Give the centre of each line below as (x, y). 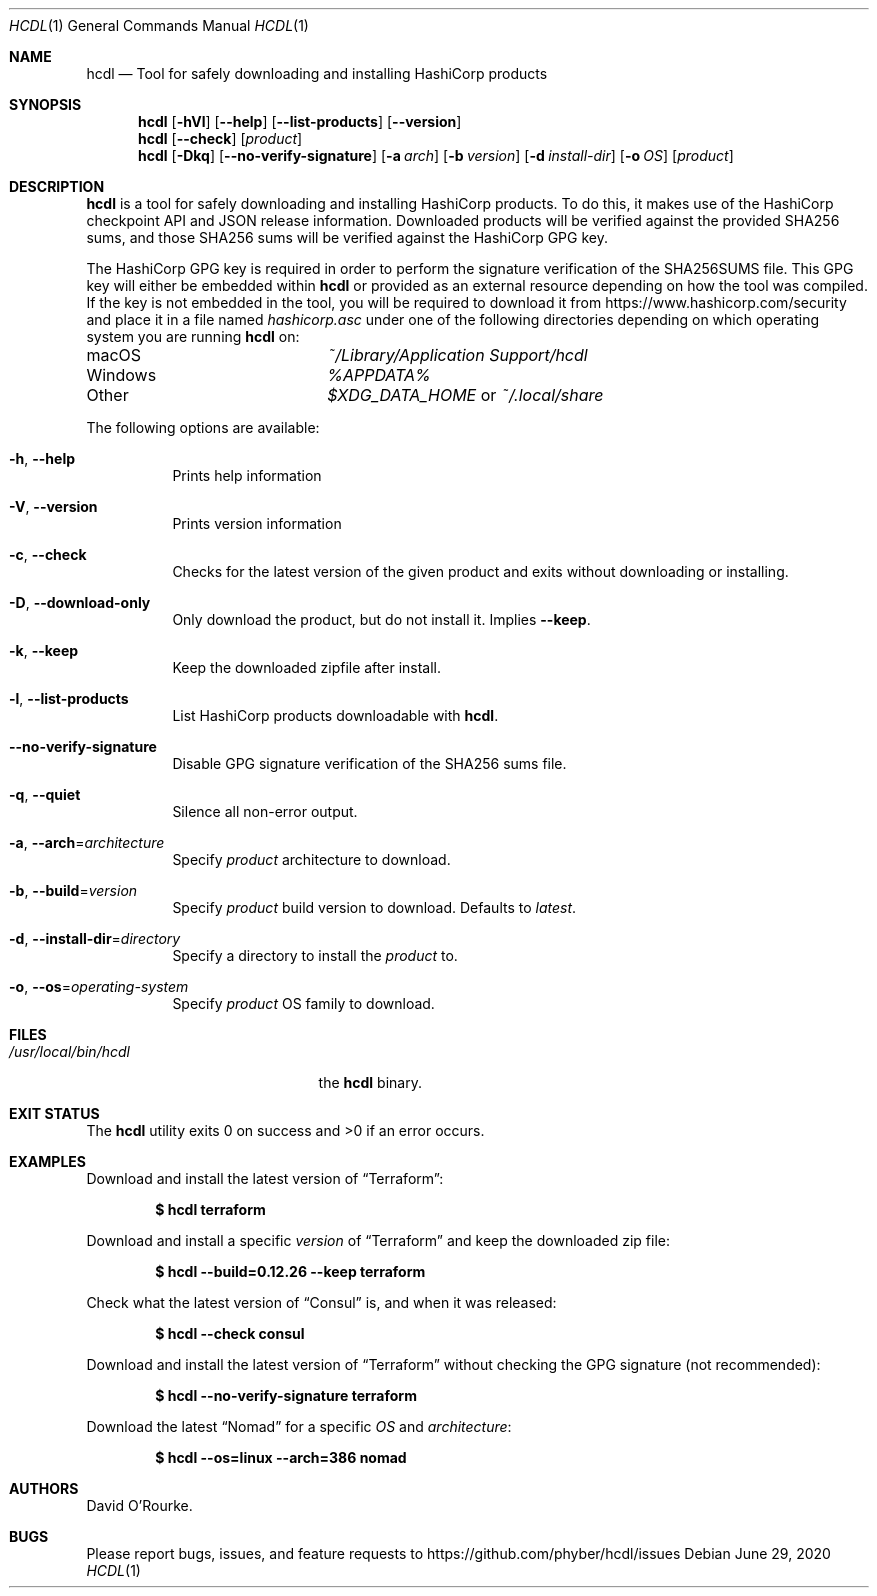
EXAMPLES (47, 1161)
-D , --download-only (80, 602)
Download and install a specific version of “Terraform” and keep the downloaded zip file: (378, 1240)
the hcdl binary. (370, 1082)
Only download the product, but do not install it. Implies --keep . (381, 619)
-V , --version (53, 506)
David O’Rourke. (139, 1505)
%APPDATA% (379, 375)
